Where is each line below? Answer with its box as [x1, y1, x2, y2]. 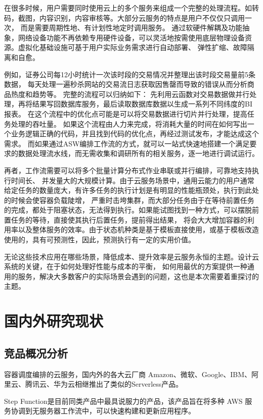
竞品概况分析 [4, 345, 68, 360]
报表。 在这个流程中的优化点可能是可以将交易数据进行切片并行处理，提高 [4, 108, 247, 119]
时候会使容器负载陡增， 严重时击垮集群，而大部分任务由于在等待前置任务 [11, 194, 254, 205]
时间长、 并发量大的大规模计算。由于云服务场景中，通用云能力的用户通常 [11, 175, 254, 185]
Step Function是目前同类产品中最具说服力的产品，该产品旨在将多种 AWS [4, 395, 243, 406]
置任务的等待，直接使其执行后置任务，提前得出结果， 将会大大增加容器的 [4, 214, 247, 225]
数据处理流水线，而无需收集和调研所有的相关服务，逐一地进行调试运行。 [18, 148, 259, 159]
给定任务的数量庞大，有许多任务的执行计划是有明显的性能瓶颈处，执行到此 [4, 185, 252, 195]
